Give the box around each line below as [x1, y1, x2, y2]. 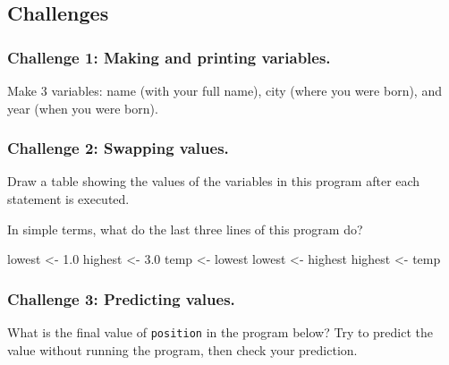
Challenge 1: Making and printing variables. [7, 46, 331, 68]
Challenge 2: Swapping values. [7, 137, 229, 159]
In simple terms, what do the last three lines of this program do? [7, 219, 363, 238]
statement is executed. [7, 190, 130, 208]
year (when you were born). [7, 98, 158, 117]
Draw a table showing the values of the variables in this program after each [7, 172, 420, 191]
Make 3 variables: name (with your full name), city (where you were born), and [7, 81, 442, 99]
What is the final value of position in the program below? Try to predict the [7, 323, 433, 341]
